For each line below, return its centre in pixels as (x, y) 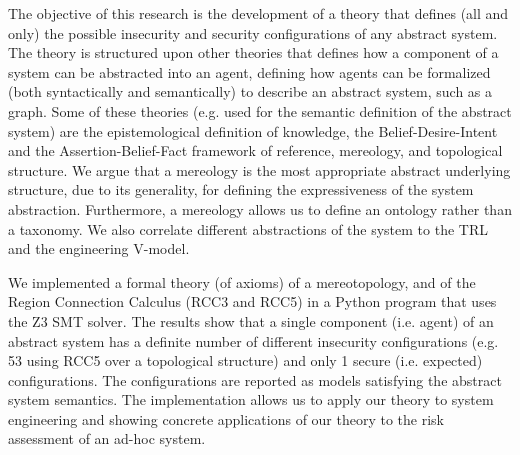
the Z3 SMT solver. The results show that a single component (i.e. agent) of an (251, 320)
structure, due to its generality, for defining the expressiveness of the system (241, 189)
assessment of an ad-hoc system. (107, 438)
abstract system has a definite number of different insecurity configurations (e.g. (253, 340)
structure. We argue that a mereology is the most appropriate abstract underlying (259, 169)
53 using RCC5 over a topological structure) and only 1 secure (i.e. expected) (245, 360)
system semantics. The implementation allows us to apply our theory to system (251, 399)
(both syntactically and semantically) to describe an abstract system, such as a (250, 91)
